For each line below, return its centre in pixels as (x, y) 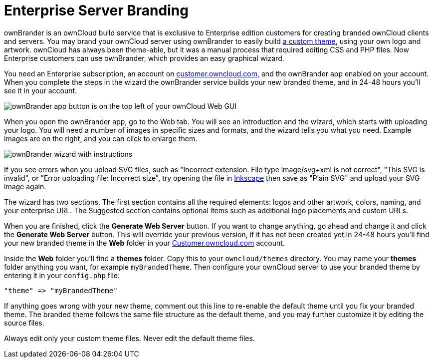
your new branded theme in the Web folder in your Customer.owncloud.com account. (144, 243)
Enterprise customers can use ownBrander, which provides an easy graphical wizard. (144, 58)
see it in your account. (41, 90)
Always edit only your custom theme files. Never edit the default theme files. (129, 338)
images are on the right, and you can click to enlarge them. (101, 138)
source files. (24, 323)
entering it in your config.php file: (62, 275)
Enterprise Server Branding (96, 10)
